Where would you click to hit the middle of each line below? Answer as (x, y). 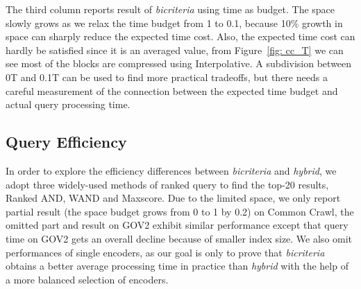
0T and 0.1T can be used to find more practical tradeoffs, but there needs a (167, 77)
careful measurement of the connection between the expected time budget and (172, 90)
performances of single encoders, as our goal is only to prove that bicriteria (165, 252)
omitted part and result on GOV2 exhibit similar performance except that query (177, 225)
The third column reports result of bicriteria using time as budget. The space (170, 9)
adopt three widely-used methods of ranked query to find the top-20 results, (167, 184)
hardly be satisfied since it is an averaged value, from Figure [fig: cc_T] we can (175, 50)
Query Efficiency (66, 142)
